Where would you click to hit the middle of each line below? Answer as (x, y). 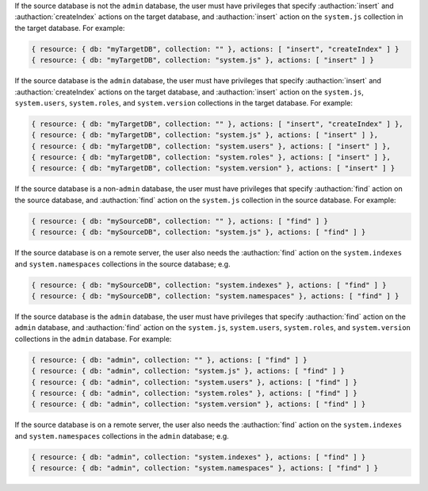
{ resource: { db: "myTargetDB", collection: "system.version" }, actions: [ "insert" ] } (213, 168)
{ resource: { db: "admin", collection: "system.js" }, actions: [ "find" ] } (188, 371)
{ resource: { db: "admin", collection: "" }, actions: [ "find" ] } (169, 360)
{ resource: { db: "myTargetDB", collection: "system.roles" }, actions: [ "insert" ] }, (211, 157)
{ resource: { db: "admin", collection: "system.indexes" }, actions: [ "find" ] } (199, 457)
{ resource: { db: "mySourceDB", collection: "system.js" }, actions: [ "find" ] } (199, 232)
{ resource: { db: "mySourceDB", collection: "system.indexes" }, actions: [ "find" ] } (209, 285)
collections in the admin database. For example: (93, 339)
